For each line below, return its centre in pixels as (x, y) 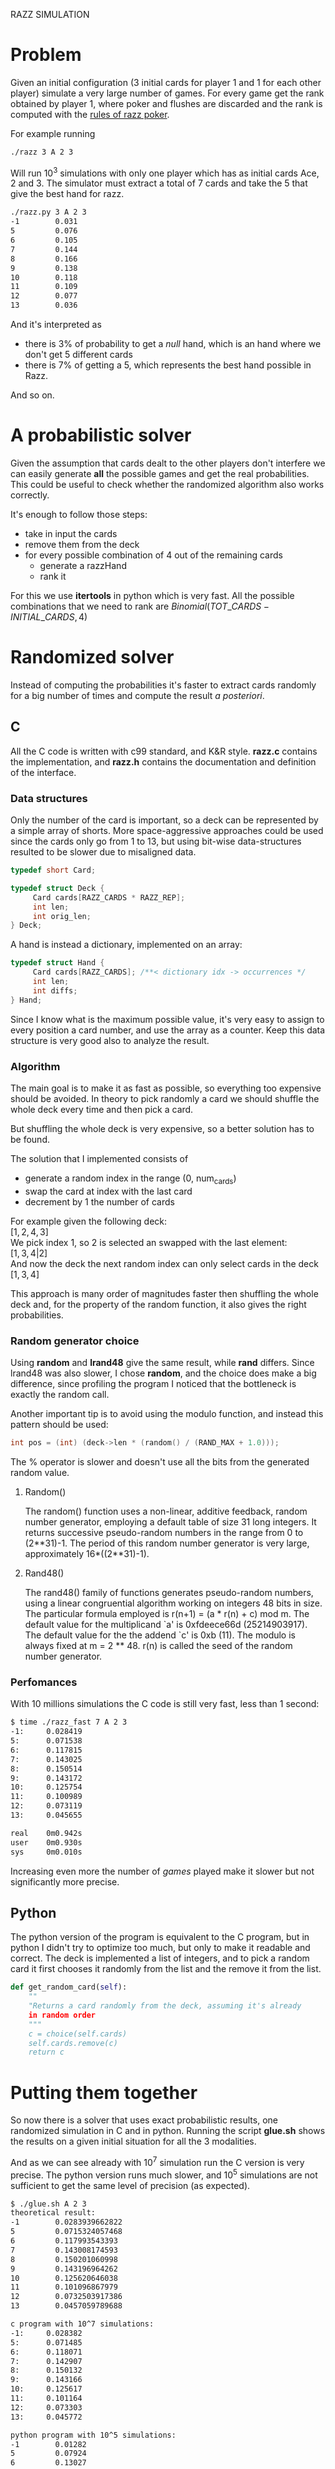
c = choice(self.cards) (78, 2034)
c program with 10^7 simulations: (82, 2324)
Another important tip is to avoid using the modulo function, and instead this (167, 1414)
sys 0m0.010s (46, 1852)
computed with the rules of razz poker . (90, 114)
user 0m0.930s (46, 1842)
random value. (40, 1472)
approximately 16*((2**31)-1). (87, 1553)
